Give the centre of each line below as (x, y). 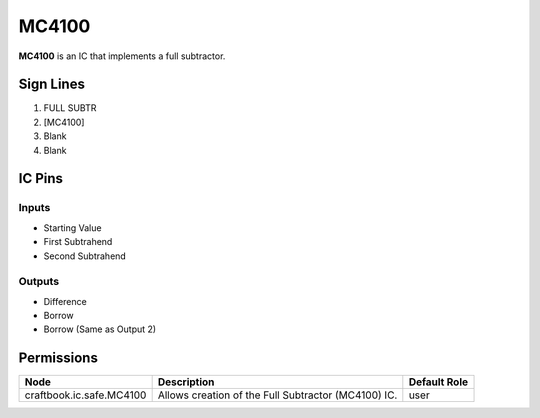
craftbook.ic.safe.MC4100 (85, 395)
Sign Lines (51, 84)
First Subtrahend (78, 242)
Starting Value (72, 227)
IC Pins (41, 178)
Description (186, 382)
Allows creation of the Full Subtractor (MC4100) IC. (277, 395)
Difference (65, 301)
